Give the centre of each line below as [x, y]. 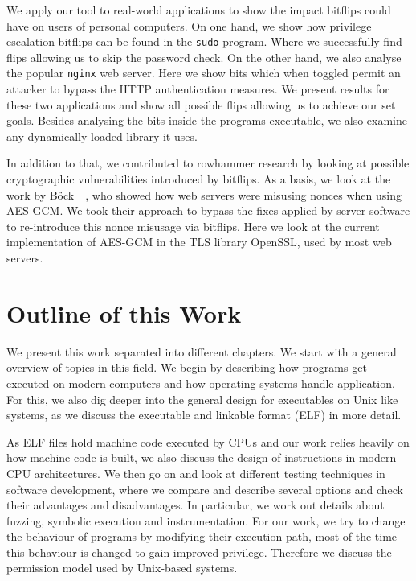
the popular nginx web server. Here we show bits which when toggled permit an [204, 73]
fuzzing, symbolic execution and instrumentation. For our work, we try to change [206, 520]
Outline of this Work [124, 313]
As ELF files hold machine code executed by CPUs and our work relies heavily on [208, 441]
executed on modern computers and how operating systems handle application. [201, 383]
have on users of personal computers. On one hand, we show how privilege [189, 25]
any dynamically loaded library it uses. [102, 136]
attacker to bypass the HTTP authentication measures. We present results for [198, 89]
